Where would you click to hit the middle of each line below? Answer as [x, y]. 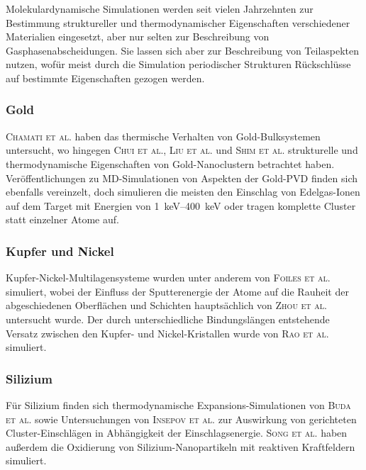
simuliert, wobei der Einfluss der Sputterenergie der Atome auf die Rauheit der [177, 291]
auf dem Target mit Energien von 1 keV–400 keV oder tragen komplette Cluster [181, 205]
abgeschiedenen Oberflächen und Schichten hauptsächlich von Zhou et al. [166, 305]
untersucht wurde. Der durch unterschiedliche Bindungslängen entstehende [168, 319]
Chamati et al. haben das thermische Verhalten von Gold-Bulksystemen [163, 136]
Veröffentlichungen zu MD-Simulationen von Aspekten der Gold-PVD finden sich [182, 178]
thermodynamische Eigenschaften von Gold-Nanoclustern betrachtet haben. [170, 163]
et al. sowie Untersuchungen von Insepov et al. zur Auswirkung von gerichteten [181, 419]
